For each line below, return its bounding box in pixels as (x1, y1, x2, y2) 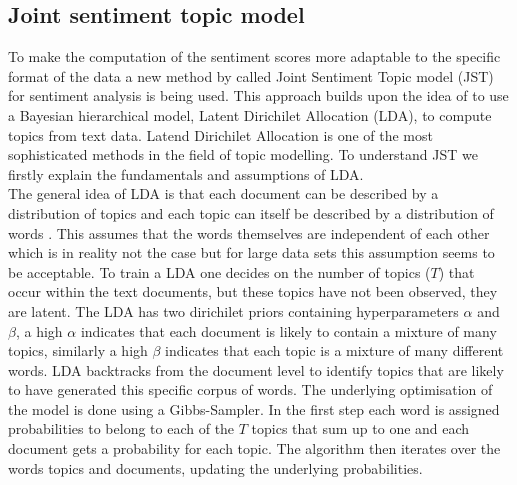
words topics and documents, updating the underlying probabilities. (8, 457, 423, 478)
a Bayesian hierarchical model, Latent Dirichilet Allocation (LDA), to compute (8, 104, 492, 125)
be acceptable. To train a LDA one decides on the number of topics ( (8, 261, 431, 282)
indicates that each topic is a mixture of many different (165, 340, 504, 361)
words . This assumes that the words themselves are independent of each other (8, 222, 490, 243)
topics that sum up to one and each (251, 418, 470, 439)
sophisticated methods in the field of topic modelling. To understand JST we (8, 144, 478, 165)
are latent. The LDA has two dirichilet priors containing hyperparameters (8, 300, 459, 321)
